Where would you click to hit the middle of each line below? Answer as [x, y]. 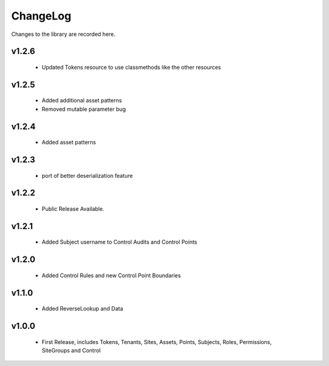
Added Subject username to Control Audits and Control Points [119, 242]
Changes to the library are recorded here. [63, 34]
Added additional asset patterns [82, 100]
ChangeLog [41, 16]
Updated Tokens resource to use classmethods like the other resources [132, 67]
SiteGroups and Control [71, 350]
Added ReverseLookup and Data [83, 309]
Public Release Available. [73, 209]
